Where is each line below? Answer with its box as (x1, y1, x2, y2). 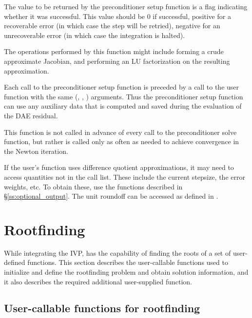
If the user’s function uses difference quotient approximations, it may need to (4, 162, 234, 172)
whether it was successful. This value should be (4, 11, 145, 21)
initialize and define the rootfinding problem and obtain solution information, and (4, 267, 249, 277)
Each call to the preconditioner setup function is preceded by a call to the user (4, 82, 239, 92)
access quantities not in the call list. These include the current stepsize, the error (4, 171, 245, 182)
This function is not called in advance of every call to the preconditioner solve (4, 127, 237, 137)
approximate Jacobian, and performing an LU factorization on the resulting (4, 56, 230, 66)
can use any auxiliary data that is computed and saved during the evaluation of (4, 101, 242, 111)
